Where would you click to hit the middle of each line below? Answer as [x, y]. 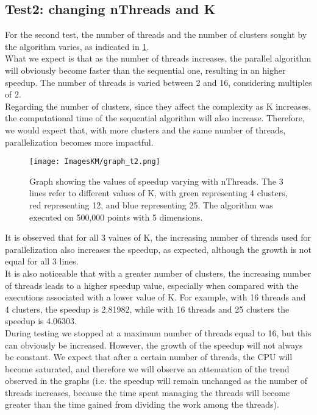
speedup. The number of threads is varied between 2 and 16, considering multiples [158, 82]
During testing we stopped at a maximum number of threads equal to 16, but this [158, 332]
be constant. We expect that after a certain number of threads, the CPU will [149, 357]
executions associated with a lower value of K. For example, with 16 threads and [155, 297]
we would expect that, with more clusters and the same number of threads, [145, 129]
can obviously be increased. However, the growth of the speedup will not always [154, 345]
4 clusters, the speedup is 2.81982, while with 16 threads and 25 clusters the [147, 309]
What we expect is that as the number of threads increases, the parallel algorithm [158, 58]
